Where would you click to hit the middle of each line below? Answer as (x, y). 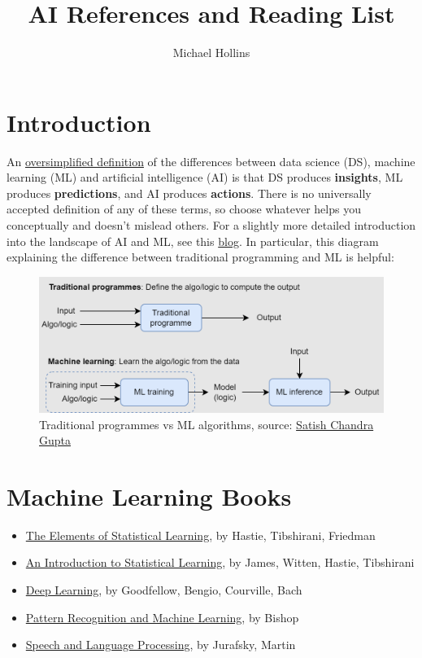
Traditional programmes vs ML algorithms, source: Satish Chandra (207, 424)
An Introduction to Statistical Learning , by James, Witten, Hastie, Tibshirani (220, 562)
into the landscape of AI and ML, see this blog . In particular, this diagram (193, 241)
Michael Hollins (211, 53)
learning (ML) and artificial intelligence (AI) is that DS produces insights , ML (205, 177)
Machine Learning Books (149, 496)
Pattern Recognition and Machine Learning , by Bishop (162, 617)
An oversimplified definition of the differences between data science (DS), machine (211, 161)
